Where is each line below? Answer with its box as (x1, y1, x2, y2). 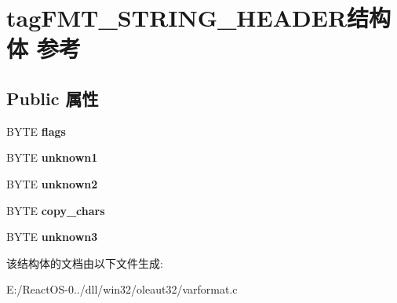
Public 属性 (6, 86, 99, 110)
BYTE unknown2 (6, 175, 98, 192)
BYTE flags (6, 122, 66, 139)
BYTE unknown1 (6, 149, 98, 166)
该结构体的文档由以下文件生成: (6, 254, 163, 271)
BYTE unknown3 (6, 228, 98, 245)
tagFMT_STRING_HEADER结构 (6, 2, 392, 34)
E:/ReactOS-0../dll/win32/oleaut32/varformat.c (6, 281, 238, 298)
